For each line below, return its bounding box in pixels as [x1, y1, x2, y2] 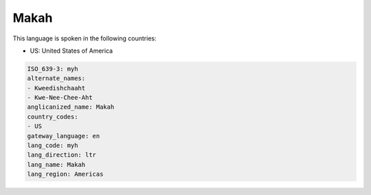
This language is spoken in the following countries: [12, 34, 157, 42]
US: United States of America [30, 47, 113, 55]
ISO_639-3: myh [27, 65, 78, 73]
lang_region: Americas [27, 170, 104, 178]
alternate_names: [27, 75, 86, 82]
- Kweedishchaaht [27, 84, 86, 92]
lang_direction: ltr [27, 151, 96, 159]
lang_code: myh [27, 142, 78, 150]
